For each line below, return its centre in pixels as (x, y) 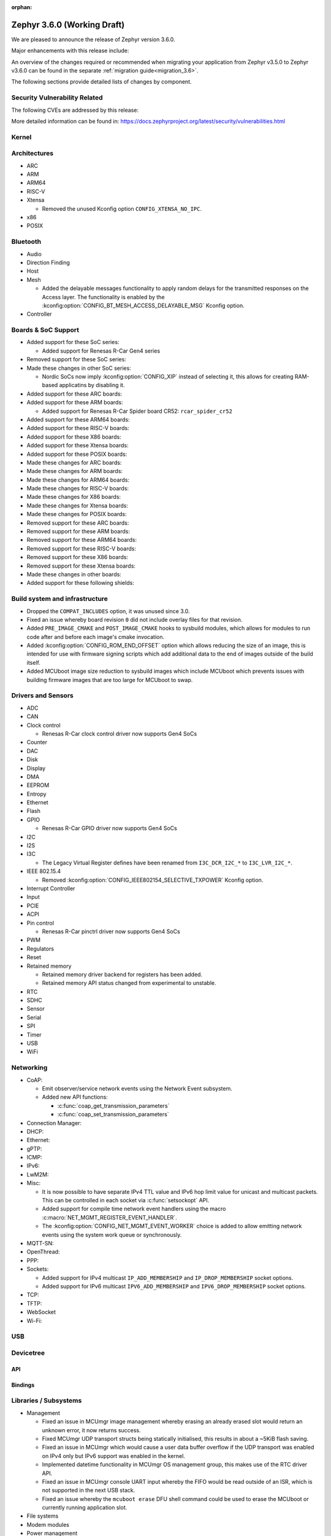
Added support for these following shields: (80, 583)
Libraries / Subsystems (47, 1401)
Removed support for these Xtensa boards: (81, 566)
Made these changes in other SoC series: (79, 368)
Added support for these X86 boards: (74, 437)
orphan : (22, 7)
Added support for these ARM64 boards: (78, 419)
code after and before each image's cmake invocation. (96, 637)
